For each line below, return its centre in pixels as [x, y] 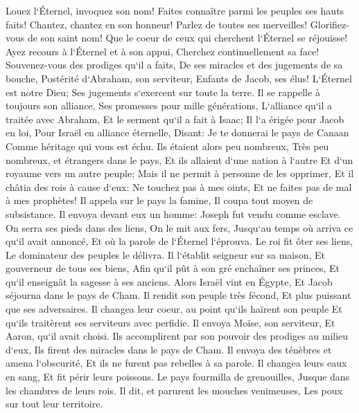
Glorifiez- [330, 24]
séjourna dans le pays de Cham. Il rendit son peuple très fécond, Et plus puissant [178, 295]
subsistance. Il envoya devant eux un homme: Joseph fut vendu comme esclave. [173, 213]
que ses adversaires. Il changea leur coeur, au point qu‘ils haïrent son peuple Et [174, 309]
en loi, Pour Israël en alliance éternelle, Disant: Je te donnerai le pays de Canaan [177, 132]
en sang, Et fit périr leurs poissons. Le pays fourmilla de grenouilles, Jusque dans [178, 377]
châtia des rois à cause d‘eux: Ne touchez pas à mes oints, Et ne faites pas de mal [179, 186]
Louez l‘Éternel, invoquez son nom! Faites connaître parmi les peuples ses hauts [175, 10]
